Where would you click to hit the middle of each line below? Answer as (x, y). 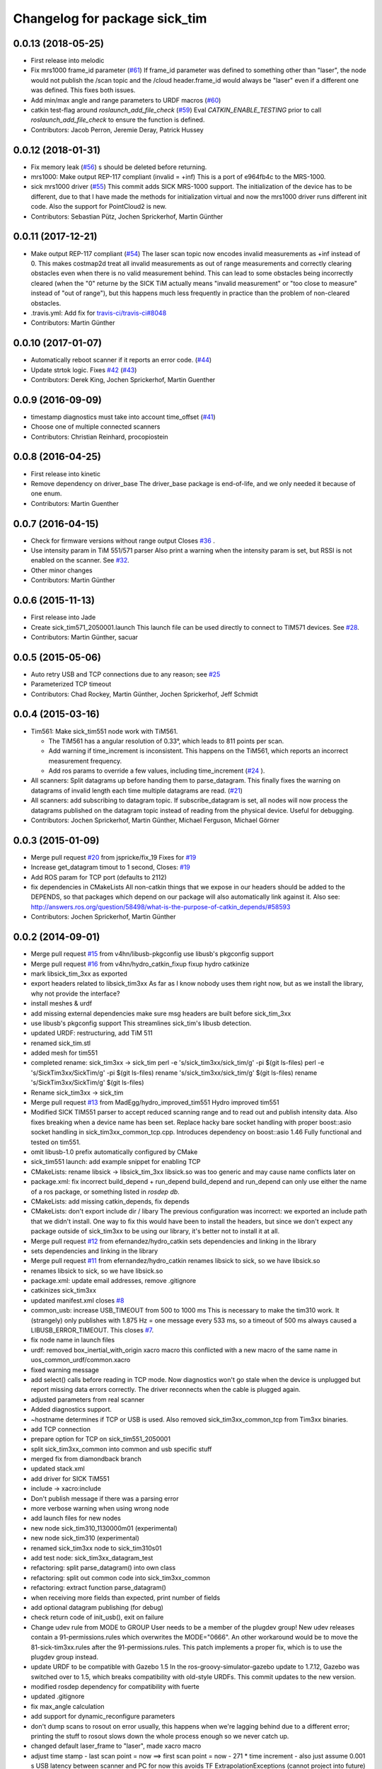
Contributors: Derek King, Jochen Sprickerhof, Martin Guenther (123, 379)
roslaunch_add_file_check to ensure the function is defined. (118, 120)
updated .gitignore (58, 1696)
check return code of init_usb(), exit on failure (97, 1618)
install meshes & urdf (61, 1003)
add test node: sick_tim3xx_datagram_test (92, 1558)
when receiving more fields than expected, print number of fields (126, 1597)
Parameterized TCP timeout (71, 684)
